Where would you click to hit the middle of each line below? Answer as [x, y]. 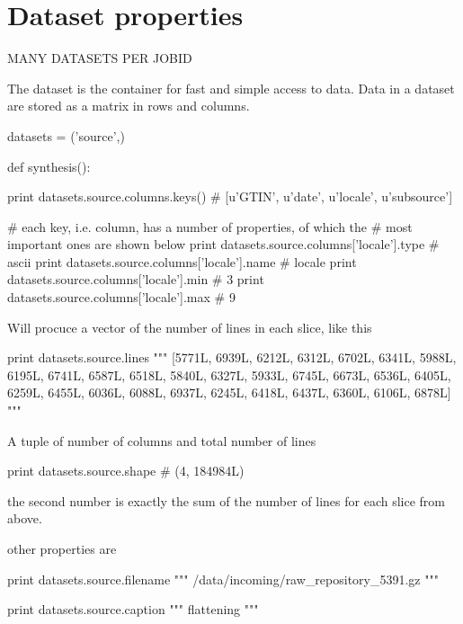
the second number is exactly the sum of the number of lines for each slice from [226, 500]
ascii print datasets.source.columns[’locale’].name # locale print [182, 261]
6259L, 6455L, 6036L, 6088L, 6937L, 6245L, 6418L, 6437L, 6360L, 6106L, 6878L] [229, 392]
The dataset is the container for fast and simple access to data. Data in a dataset [231, 88]
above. [25, 518]
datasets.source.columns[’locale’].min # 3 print [136, 279]
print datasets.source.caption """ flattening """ [133, 609]
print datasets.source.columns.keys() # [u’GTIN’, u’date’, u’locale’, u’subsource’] [230, 196]
